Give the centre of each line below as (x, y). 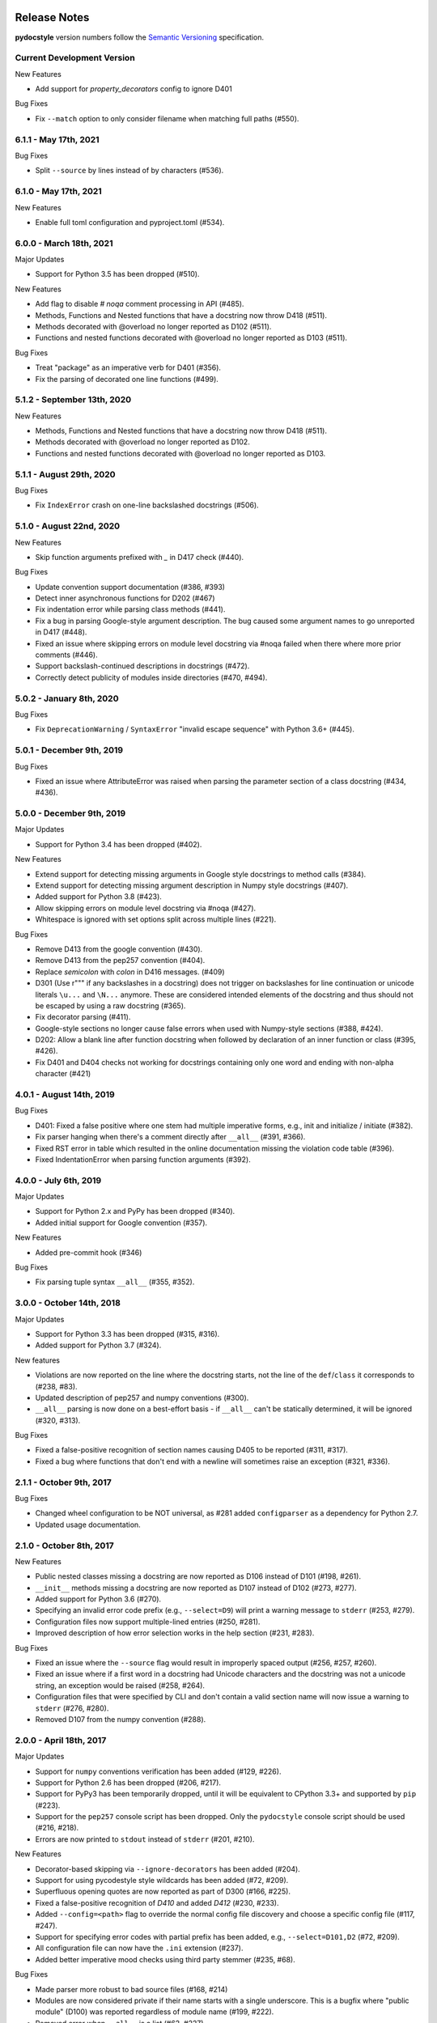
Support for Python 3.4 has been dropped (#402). (119, 844)
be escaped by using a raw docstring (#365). (110, 1005)
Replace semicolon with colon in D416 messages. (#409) (130, 972)
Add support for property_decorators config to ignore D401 (134, 89)
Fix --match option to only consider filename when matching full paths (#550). (167, 118)
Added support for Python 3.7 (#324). (98, 1345)
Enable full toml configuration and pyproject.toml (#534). (130, 222)
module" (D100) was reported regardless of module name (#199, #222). (155, 2012)
